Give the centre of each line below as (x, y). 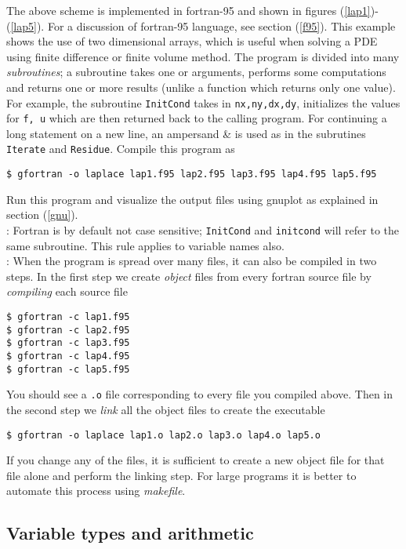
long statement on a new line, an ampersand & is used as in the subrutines (186, 133)
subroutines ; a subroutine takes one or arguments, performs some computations (196, 72)
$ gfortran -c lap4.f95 (68, 356)
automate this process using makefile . (96, 491)
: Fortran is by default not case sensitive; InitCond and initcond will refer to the (203, 229)
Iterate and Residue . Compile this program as (121, 149)
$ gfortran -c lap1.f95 (68, 317)
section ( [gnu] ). (42, 215)
